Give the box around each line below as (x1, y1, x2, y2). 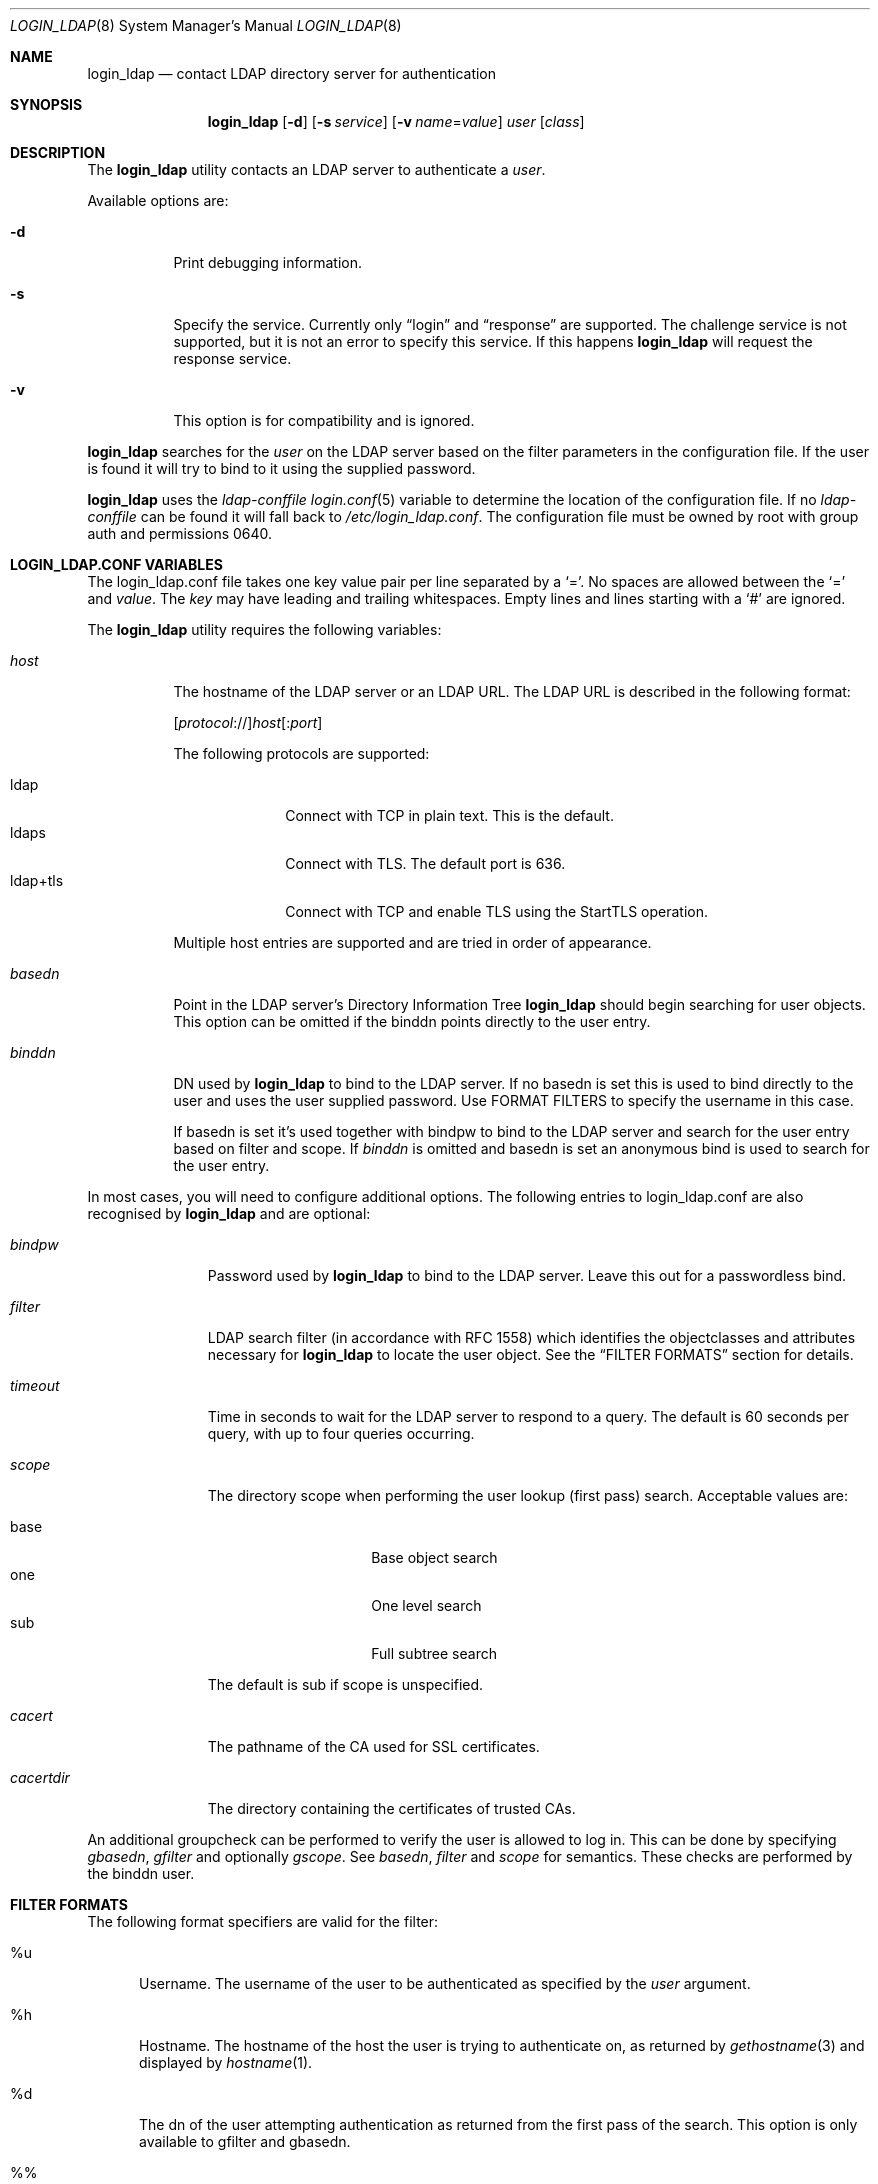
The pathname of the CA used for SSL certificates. (207, 1738, 540, 1755)
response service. (173, 350, 292, 367)
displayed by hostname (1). (139, 2054, 313, 2071)
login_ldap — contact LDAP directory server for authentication (87, 65, 497, 82)
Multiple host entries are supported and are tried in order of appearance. (173, 934, 652, 951)
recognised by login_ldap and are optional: (87, 1205, 371, 1222)
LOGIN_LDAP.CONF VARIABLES (10, 556, 223, 573)
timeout (10, 1377, 60, 1394)
